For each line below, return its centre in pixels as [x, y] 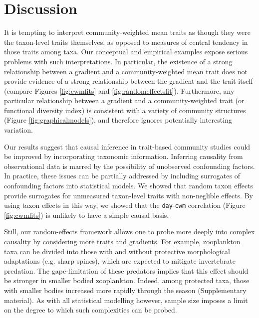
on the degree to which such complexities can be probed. [91, 310]
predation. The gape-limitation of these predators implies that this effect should [126, 270]
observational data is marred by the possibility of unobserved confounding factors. [129, 166]
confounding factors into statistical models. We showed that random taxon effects [129, 186]
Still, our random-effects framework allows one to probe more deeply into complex [129, 232]
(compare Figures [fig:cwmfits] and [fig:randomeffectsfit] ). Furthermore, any [119, 90]
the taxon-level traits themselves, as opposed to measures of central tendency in [126, 42]
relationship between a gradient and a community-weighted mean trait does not [126, 71]
